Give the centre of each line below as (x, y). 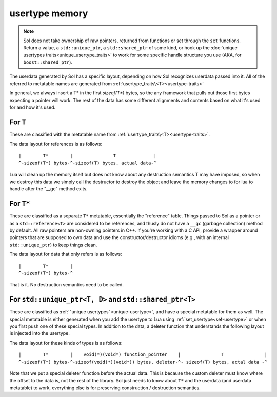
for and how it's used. (33, 107)
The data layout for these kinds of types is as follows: (66, 343)
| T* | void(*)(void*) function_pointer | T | (143, 355)
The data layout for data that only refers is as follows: (66, 254)
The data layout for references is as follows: (56, 144)
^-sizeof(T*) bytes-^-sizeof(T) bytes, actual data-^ (87, 163)
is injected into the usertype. (40, 333)
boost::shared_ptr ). (48, 62)
